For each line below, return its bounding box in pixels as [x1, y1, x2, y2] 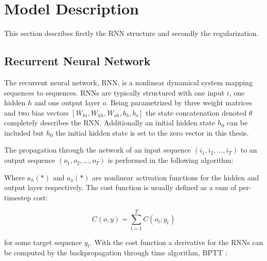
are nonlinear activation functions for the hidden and [92, 172, 259, 182]
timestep [4, 192, 31, 202]
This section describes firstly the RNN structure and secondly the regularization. [4, 28, 259, 39]
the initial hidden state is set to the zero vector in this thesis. [56, 127, 249, 138]
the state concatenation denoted [146, 107, 247, 118]
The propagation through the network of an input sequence [4, 144, 191, 155]
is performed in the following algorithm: [108, 155, 234, 165]
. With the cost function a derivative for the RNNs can [90, 236, 263, 247]
